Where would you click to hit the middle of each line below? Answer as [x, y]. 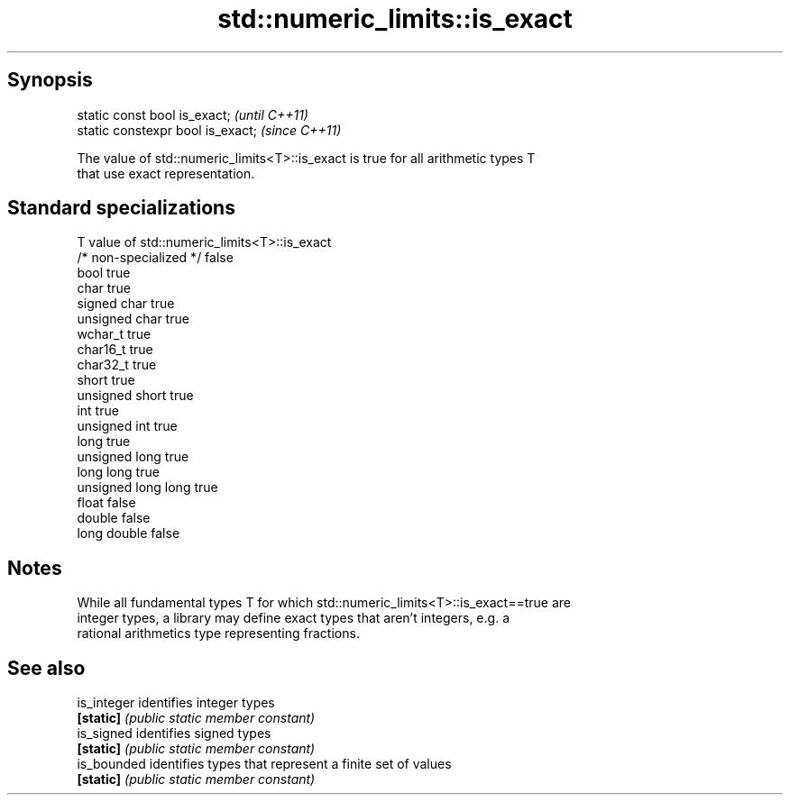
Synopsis [50, 80]
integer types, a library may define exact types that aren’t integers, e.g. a [293, 618]
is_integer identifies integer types [176, 703]
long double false [129, 533]
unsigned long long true [147, 488]
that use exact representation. [166, 173]
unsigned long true [133, 457]
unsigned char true [133, 319]
